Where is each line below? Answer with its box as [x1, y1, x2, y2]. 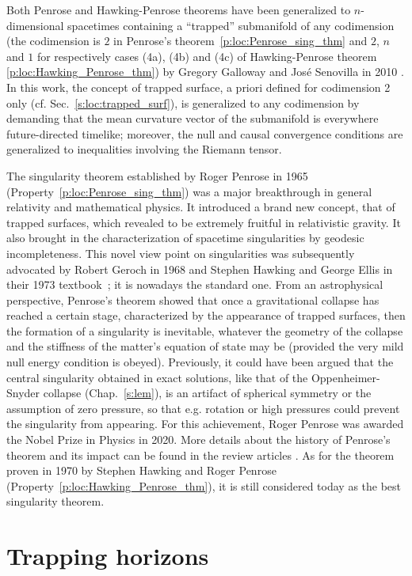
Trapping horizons [6, 540, 209, 572]
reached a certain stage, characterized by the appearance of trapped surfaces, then [6, 307, 406, 324]
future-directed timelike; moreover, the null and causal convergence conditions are [6, 125, 403, 142]
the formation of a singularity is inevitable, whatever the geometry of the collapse [6, 322, 403, 339]
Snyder [6, 385, 40, 401]
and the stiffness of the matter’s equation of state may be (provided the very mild [6, 338, 404, 354]
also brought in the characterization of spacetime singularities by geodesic [6, 229, 364, 246]
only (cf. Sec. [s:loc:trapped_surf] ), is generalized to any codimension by [6, 94, 360, 111]
